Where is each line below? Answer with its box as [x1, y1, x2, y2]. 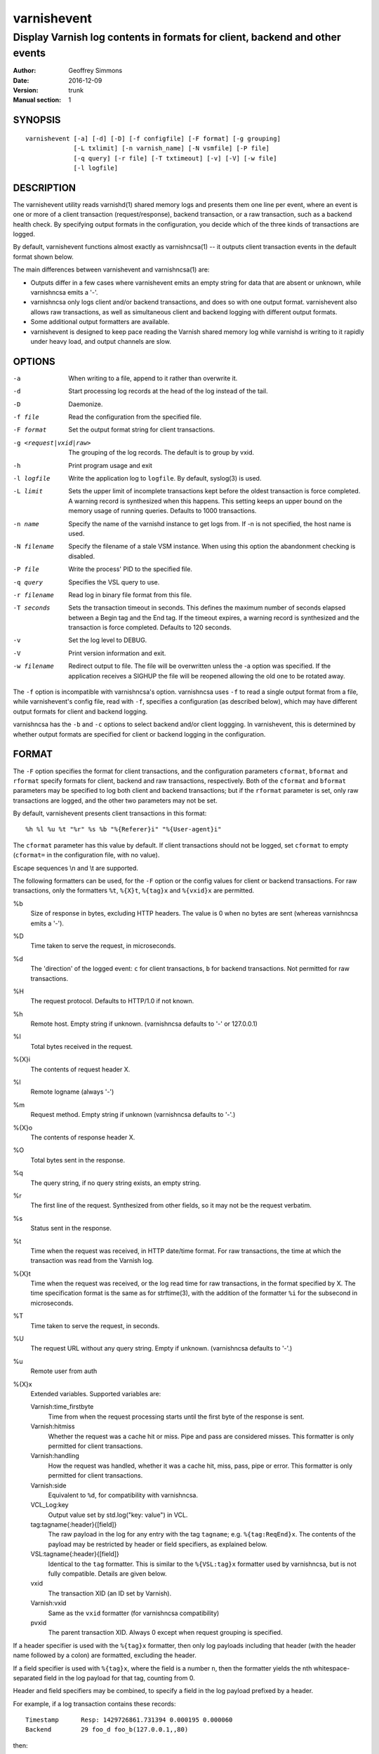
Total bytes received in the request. [30, 1042, 133, 1050]
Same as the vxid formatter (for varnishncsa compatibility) [48, 1609, 220, 1617]
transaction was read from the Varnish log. [30, 1257, 154, 1265]
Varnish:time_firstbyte [30, 1402, 94, 1411]
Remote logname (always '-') [30, 1087, 114, 1096]
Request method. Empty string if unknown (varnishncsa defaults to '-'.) [30, 1111, 236, 1119]
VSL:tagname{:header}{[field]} [30, 1550, 119, 1558]
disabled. [68, 551, 95, 561]
